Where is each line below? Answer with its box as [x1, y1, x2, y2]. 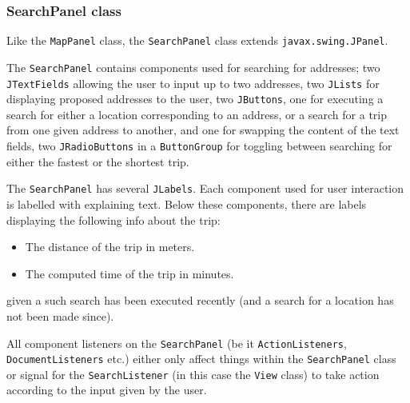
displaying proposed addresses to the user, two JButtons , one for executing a [6, 90, 384, 107]
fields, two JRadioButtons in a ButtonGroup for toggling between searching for [6, 138, 392, 154]
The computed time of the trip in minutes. [25, 265, 234, 281]
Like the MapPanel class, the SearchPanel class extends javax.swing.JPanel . [6, 32, 388, 49]
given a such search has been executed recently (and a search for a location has [6, 292, 394, 309]
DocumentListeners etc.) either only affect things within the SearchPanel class [6, 350, 396, 367]
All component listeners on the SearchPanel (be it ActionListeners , [6, 334, 347, 351]
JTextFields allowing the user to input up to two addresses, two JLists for [6, 74, 380, 91]
